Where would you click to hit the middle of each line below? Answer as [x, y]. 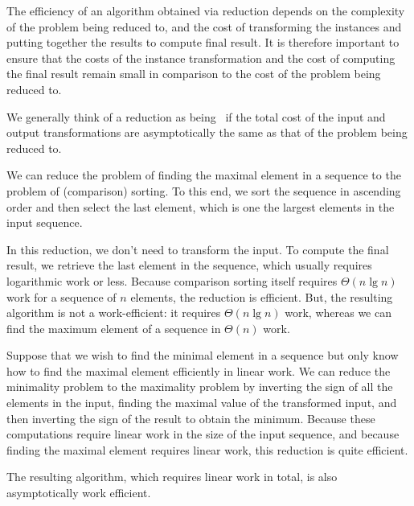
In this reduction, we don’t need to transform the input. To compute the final [198, 249]
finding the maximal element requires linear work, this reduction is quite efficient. [207, 449]
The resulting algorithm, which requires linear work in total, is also [172, 477]
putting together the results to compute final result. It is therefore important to [203, 42]
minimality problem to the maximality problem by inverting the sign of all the [200, 387]
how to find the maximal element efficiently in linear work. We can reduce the [199, 370]
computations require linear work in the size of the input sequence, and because [203, 434]
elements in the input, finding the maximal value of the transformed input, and [202, 403]
